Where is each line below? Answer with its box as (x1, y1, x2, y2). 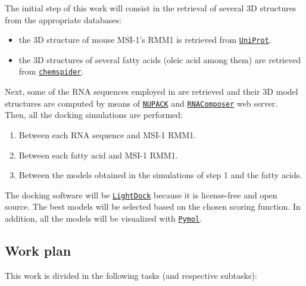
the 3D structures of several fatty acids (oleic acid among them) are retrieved (18, 53, 301, 66)
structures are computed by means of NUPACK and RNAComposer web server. (5, 97, 278, 109)
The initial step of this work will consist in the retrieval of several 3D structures (5, 2, 296, 14)
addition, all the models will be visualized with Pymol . (5, 212, 202, 224)
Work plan (5, 241, 71, 260)
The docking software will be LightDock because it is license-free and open (5, 188, 277, 201)
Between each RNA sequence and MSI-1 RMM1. (18, 128, 196, 141)
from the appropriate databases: (5, 13, 121, 26)
